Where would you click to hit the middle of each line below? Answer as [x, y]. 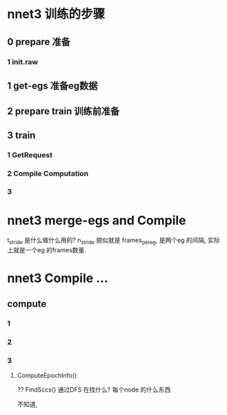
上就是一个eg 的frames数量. [47, 250]
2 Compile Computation [48, 173]
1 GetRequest [30, 154]
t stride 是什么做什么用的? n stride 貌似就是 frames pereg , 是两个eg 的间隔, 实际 [114, 241]
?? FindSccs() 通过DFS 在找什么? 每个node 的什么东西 [94, 389]
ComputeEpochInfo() [47, 375]
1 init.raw [23, 61]
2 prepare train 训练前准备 [63, 111]
